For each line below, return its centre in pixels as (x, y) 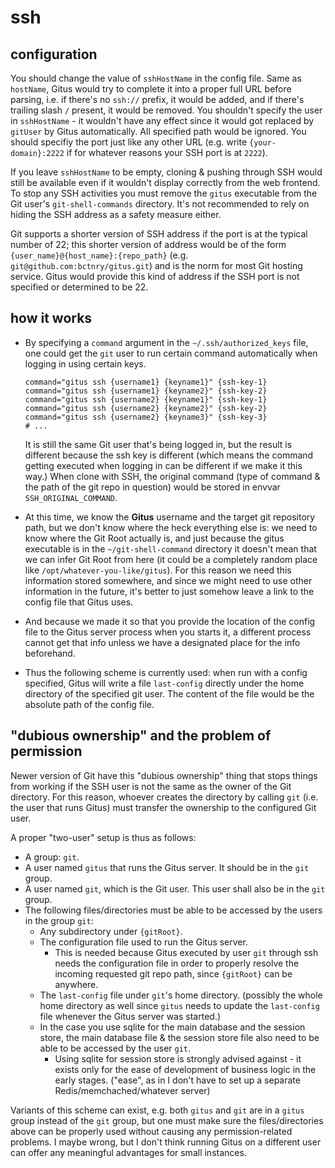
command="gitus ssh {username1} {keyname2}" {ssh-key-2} (146, 391)
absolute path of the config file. (89, 704)
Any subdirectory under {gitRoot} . (111, 931)
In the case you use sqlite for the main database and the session (172, 1027)
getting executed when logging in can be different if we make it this (163, 465)
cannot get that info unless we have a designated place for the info (162, 642)
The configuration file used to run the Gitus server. (143, 942)
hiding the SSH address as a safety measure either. (116, 214)
